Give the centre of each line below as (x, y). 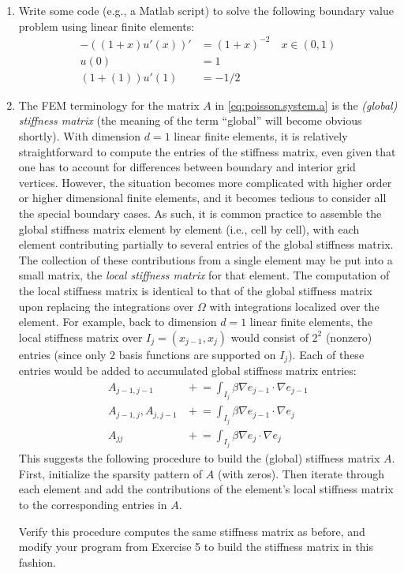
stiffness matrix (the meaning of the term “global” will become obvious (190, 120)
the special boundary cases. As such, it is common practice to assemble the (200, 213)
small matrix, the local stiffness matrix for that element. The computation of (204, 275)
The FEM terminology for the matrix (109, 105)
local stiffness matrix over (80, 337)
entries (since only (62, 354)
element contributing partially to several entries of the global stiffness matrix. (206, 244)
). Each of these (326, 354)
